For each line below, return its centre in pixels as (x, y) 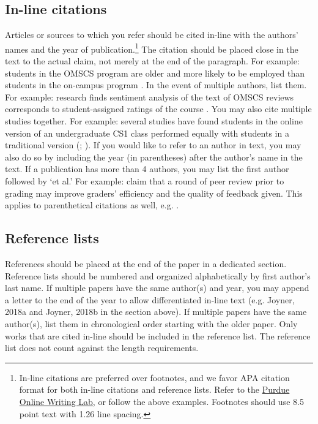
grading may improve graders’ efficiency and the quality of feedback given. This (154, 193)
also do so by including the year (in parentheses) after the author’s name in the (154, 157)
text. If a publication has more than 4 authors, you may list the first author (147, 169)
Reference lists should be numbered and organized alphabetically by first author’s (158, 275)
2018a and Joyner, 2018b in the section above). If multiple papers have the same (156, 312)
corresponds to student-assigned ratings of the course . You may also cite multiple (158, 109)
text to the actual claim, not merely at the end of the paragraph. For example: (152, 61)
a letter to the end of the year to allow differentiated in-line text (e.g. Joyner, (150, 299)
